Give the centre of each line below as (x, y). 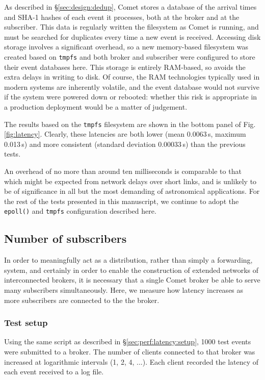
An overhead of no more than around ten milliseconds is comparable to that (123, 171)
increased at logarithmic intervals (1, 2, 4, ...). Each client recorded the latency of (131, 361)
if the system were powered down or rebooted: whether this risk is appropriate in (131, 97)
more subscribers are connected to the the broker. (82, 300)
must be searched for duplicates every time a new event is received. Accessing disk (132, 36)
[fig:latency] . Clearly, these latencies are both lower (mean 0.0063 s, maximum (125, 134)
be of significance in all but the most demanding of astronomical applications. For (132, 191)
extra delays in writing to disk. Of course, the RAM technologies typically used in (132, 77)
